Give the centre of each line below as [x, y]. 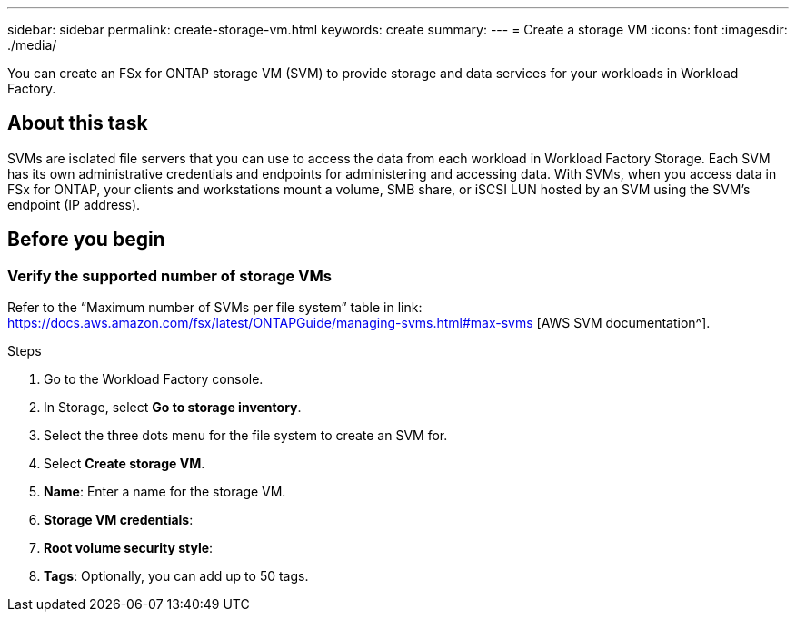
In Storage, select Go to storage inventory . [173, 408]
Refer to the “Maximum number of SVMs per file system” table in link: [215, 308]
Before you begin [86, 240]
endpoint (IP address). [74, 204]
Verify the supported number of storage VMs [169, 275]
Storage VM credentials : [119, 520]
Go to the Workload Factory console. [154, 379]
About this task [78, 123]
